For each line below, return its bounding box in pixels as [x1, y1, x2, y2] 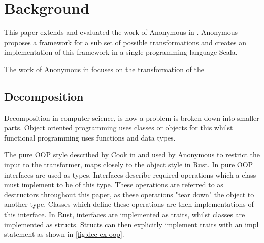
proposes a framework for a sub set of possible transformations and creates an [4, 37, 246, 47]
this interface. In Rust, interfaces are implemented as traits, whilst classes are [4, 209, 245, 220]
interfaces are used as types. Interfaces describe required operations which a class [4, 169, 256, 180]
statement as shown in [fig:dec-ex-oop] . [4, 229, 124, 239]
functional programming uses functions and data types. [4, 132, 176, 143]
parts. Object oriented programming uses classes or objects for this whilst [4, 122, 233, 133]
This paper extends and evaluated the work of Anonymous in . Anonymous [4, 27, 238, 38]
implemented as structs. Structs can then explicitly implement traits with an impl [4, 219, 259, 229]
